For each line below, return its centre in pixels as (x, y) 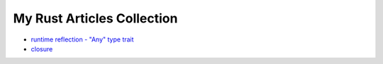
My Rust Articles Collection (95, 18)
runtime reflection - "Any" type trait (82, 39)
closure (42, 49)
